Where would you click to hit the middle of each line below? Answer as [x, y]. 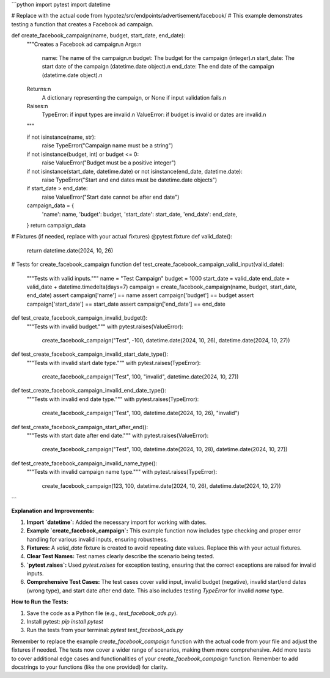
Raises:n [37, 106]
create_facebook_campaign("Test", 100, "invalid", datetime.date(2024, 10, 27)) [140, 377]
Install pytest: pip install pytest [65, 622]
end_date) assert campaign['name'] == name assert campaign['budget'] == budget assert [140, 295]
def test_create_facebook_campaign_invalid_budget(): [79, 318]
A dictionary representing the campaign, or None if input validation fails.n [134, 97]
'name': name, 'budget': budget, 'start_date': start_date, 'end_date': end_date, [140, 214]
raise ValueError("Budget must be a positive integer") [109, 163]
